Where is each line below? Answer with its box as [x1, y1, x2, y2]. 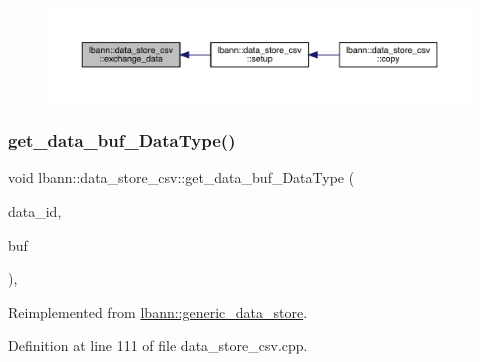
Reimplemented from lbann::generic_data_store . [8, 301, 308, 322]
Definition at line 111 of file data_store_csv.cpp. [8, 335, 308, 356]
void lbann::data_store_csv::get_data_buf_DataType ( [8, 167, 355, 188]
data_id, [8, 200, 62, 221]
